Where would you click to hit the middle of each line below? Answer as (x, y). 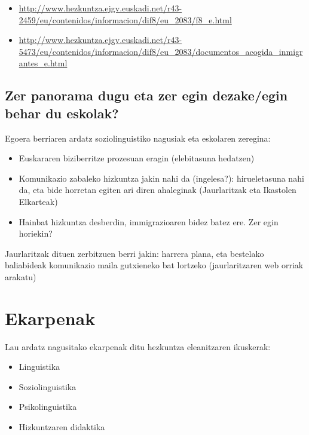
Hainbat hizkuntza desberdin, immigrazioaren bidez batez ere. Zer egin (149, 221)
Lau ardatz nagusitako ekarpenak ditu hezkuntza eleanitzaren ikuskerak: (138, 346)
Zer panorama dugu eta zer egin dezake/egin (146, 95)
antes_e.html (43, 63)
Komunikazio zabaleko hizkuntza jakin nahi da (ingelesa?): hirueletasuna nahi (161, 178)
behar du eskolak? (62, 113)
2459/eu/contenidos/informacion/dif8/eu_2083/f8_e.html (125, 19)
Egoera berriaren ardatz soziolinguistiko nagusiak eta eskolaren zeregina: (138, 138)
